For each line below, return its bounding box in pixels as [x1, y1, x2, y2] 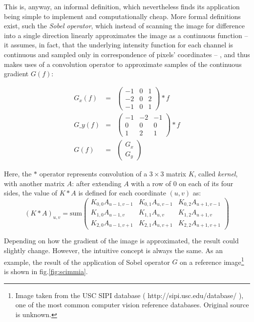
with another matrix [4, 178, 65, 188]
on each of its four [179, 178, 233, 188]
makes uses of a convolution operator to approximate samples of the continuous [4, 59, 242, 69]
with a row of [131, 178, 171, 188]
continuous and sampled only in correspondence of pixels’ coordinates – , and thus [4, 49, 250, 59]
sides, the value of [4, 188, 58, 198]
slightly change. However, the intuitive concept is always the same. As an [4, 245, 223, 256]
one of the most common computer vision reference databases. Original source [15, 300, 249, 310]
